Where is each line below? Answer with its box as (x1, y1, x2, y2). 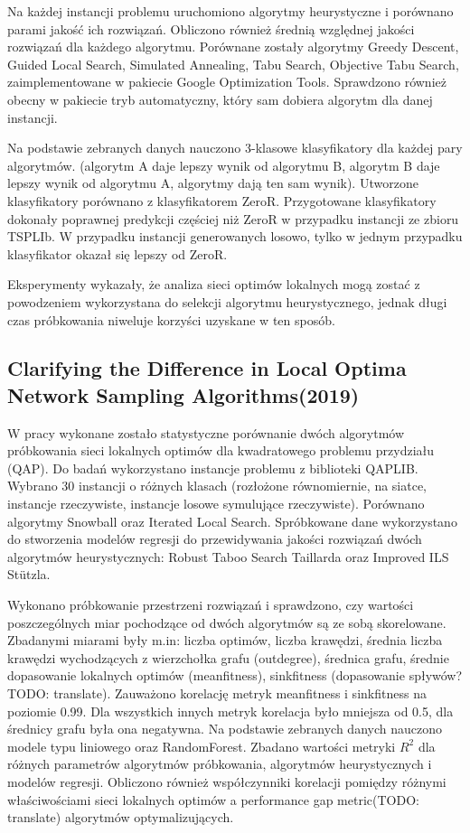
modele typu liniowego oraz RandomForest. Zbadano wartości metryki (7, 736, 396, 755)
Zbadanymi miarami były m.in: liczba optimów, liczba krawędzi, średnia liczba (7, 631, 443, 650)
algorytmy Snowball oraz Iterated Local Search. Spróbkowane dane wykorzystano (7, 511, 457, 530)
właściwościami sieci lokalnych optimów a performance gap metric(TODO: (7, 790, 419, 809)
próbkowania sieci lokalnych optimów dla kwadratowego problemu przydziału (7, 441, 435, 460)
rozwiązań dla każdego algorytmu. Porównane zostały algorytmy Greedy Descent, (7, 37, 459, 56)
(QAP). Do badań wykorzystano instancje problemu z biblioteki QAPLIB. (7, 458, 418, 477)
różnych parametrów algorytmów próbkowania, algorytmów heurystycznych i (7, 754, 432, 773)
